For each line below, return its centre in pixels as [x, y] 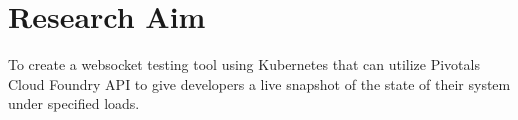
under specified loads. [74, 103]
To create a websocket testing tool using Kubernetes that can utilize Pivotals [244, 64]
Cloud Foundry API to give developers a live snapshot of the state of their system [259, 83]
